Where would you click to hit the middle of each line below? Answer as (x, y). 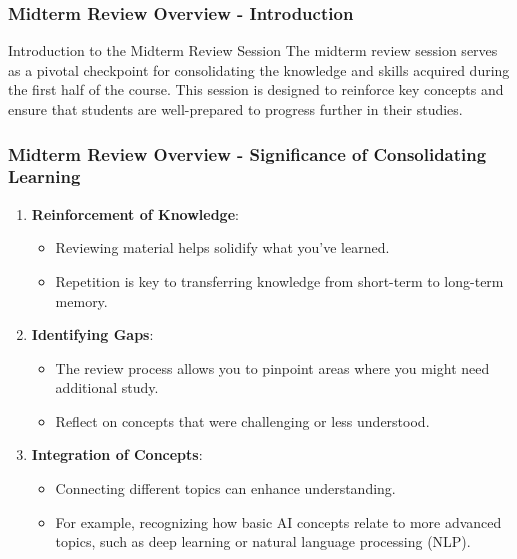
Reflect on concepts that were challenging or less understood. (242, 420)
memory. (81, 300)
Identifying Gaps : (92, 334)
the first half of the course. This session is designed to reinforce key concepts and (256, 89)
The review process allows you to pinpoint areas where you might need (272, 367)
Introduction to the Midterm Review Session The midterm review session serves (253, 50)
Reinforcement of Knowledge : (135, 213)
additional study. (107, 387)
